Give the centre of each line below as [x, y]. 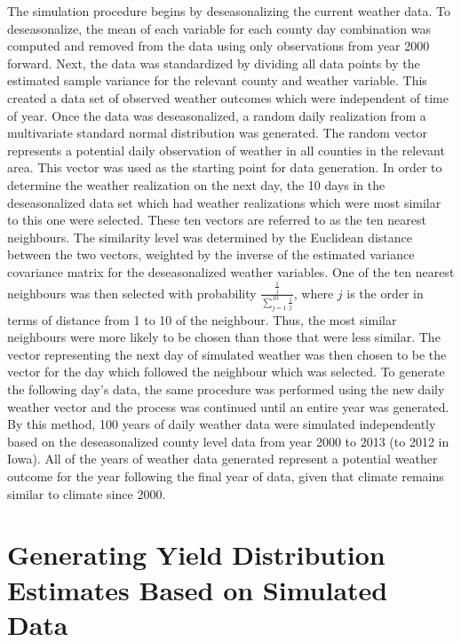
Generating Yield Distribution [196, 555]
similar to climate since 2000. [87, 493]
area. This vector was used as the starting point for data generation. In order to [225, 167]
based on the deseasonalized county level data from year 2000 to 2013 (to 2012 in [228, 441]
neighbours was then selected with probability [132, 293]
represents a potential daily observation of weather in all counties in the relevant [226, 150]
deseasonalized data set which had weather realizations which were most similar [224, 202]
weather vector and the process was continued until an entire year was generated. [228, 406]
